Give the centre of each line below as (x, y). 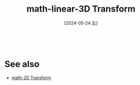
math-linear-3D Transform (81, 9)
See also (22, 64)
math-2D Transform (31, 77)
